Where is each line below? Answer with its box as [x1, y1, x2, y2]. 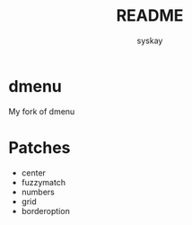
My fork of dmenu [8, 105, 75, 117]
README [116, 5, 184, 26]
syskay [136, 35, 163, 46]
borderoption [21, 205, 71, 216]
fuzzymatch [21, 176, 66, 187]
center [21, 167, 47, 178]
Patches [8, 137, 71, 157]
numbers [21, 186, 56, 197]
